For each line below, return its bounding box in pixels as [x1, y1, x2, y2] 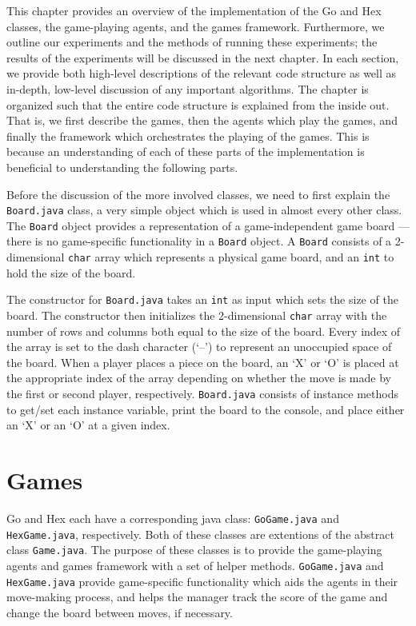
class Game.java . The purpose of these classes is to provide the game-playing [6, 541, 382, 558]
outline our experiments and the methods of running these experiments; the [6, 34, 378, 50]
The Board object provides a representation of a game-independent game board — [6, 217, 410, 233]
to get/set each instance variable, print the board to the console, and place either [6, 401, 405, 417]
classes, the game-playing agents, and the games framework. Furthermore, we [6, 18, 385, 34]
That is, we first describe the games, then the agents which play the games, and [6, 112, 398, 129]
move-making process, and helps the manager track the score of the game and [6, 588, 388, 605]
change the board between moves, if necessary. [6, 604, 233, 620]
